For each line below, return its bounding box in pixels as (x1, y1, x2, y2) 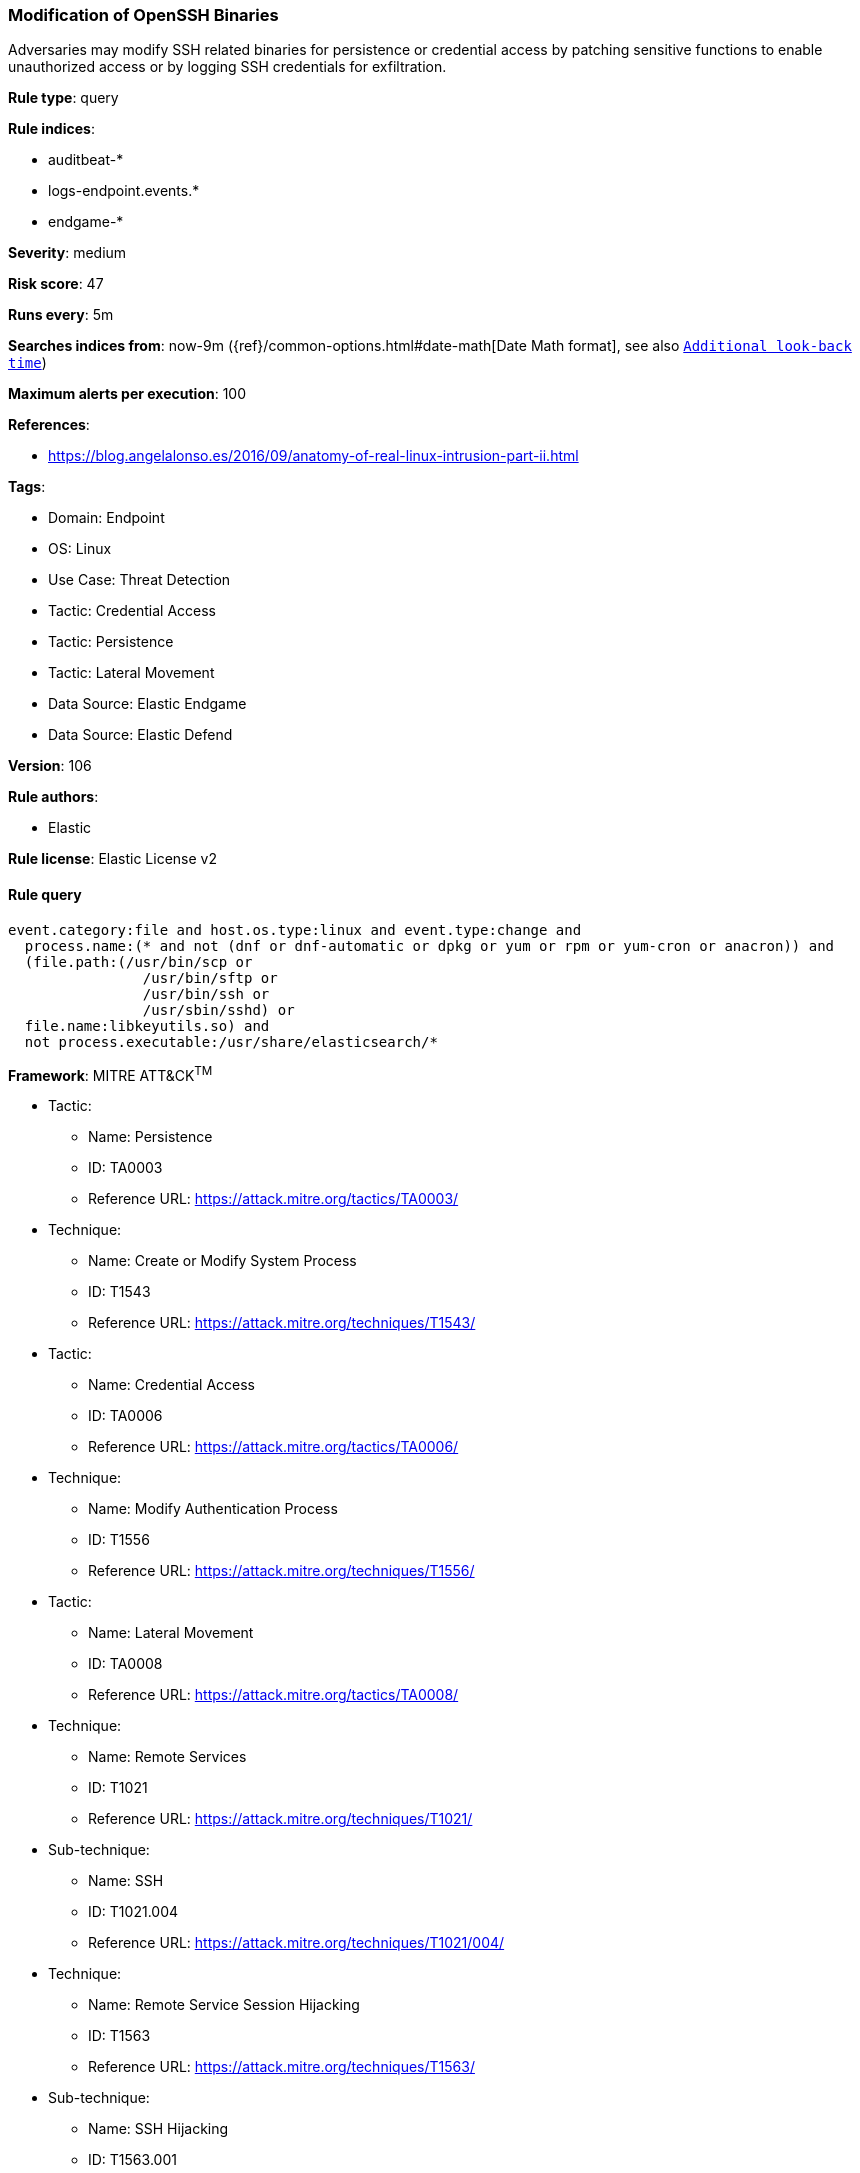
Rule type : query (8, 89, 119, 107)
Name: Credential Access (88, 1376, 255, 1394)
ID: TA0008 (88, 1655, 163, 1673)
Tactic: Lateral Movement (48, 664, 215, 682)
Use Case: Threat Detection (48, 571, 231, 589)
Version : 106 (8, 757, 92, 775)
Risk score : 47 (8, 275, 104, 293)
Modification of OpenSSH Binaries (8, 5, 279, 25)
